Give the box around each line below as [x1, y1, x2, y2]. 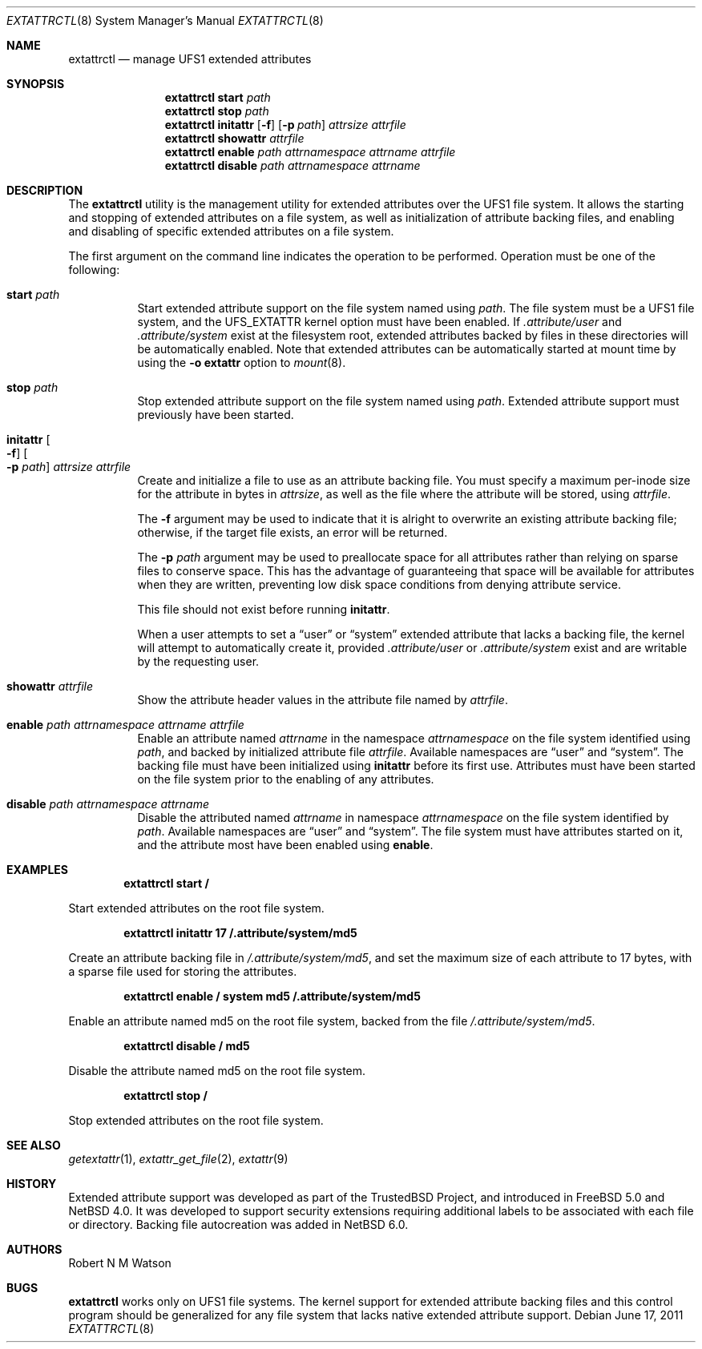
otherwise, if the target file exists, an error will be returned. [137, 526, 448, 539]
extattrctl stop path [164, 104, 269, 118]
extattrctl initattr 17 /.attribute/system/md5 [123, 926, 357, 940]
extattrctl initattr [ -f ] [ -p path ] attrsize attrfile [164, 118, 406, 131]
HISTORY [6, 1177, 57, 1190]
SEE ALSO [6, 1138, 61, 1152]
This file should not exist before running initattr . [137, 602, 390, 616]
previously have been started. [137, 408, 294, 421]
